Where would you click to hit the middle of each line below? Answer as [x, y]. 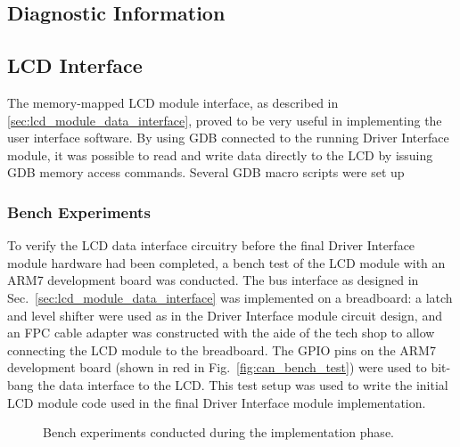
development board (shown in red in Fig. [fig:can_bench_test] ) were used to [217, 367]
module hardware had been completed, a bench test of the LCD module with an [226, 262]
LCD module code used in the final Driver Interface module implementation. [217, 402]
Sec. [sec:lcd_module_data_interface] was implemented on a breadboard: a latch [230, 297]
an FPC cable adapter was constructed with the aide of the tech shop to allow [221, 333]
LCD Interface [75, 65]
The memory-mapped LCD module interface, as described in [173, 102]
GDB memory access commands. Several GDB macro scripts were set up [206, 172]
